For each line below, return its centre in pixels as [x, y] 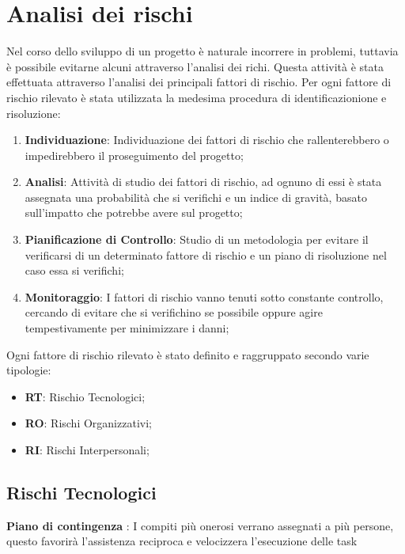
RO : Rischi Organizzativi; [88, 423]
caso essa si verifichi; [74, 270]
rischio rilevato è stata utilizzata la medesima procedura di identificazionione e [197, 97]
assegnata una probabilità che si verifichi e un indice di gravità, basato [196, 197]
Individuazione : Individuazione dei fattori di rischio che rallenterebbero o [207, 140]
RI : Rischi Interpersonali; [87, 450]
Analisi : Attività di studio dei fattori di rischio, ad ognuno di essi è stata [203, 182]
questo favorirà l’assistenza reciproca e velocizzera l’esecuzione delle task [182, 541]
